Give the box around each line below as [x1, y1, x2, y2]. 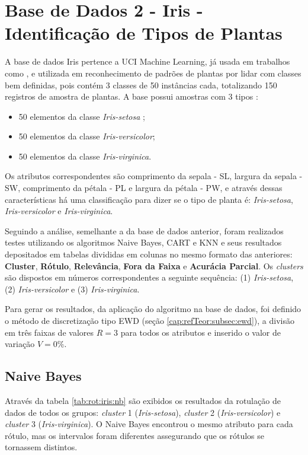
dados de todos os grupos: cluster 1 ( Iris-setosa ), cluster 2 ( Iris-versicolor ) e [5, 406, 281, 418]
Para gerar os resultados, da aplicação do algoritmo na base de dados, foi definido [5, 303, 301, 315]
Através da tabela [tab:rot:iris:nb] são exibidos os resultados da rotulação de [5, 394, 281, 406]
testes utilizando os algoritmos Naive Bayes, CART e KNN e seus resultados [5, 236, 282, 249]
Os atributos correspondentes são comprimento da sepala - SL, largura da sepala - [5, 170, 303, 182]
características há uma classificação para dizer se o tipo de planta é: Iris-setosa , [5, 193, 293, 205]
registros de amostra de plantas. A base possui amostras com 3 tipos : [5, 90, 258, 103]
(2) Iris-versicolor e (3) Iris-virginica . [5, 282, 140, 295]
